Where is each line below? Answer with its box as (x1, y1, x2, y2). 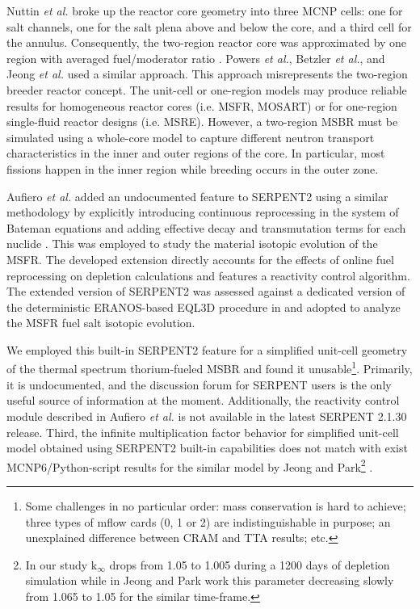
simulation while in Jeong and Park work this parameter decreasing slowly (25, 572, 394, 589)
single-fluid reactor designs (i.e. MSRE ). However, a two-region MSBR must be (6, 113, 398, 130)
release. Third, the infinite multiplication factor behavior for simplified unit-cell (6, 423, 399, 440)
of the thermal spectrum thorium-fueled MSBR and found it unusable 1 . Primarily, (6, 358, 413, 377)
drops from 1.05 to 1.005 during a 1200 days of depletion (109, 556, 390, 573)
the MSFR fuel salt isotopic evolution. (6, 314, 195, 331)
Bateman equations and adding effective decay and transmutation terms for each (6, 219, 406, 236)
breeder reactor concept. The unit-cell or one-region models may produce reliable (6, 81, 407, 98)
